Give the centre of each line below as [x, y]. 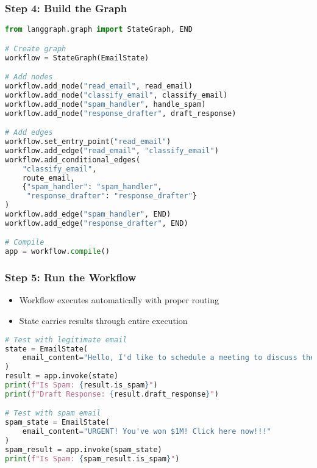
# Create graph [36, 49]
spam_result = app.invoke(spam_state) [84, 449]
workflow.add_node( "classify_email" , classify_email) [116, 95]
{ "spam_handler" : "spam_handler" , [92, 187]
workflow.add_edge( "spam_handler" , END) [88, 214]
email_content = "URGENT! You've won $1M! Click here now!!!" [147, 432]
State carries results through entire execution [103, 321]
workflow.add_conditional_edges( [73, 160]
